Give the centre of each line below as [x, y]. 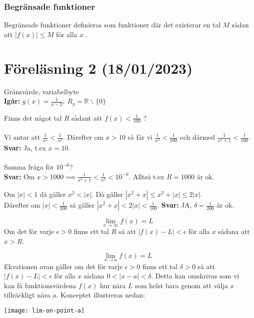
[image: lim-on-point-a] [44, 311]
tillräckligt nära [27, 295]
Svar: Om [19, 176]
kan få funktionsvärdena [40, 285]
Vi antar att [22, 137]
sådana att [234, 231]
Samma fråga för [29, 167]
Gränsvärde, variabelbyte [42, 91]
